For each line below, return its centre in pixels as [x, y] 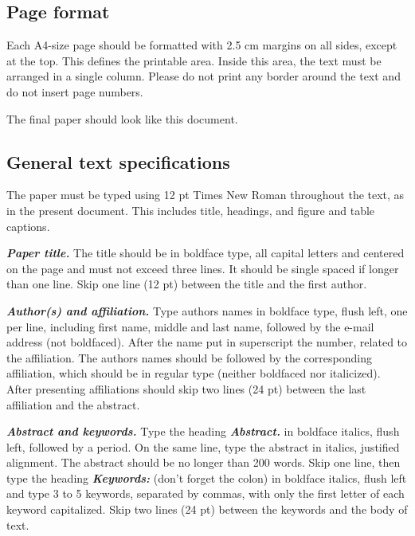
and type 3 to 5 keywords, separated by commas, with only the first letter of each [206, 493]
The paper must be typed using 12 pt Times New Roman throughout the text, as [206, 195]
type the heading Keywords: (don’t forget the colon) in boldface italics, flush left [207, 477]
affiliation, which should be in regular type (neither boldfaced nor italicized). [194, 373]
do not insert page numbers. [75, 91]
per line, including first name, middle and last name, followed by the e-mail [190, 326]
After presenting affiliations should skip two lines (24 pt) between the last [186, 388]
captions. [28, 226]
